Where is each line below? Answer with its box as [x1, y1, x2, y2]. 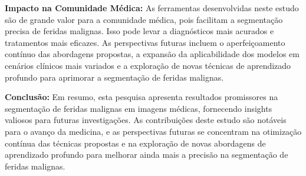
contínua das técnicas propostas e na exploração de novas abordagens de [5, 137, 266, 149]
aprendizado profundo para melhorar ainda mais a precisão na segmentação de [5, 148, 288, 161]
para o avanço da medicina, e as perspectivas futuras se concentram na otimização [5, 125, 302, 137]
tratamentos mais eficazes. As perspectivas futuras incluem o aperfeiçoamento [5, 36, 285, 48]
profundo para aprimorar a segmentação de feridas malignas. [5, 71, 224, 83]
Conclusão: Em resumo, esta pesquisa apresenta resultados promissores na [5, 91, 278, 103]
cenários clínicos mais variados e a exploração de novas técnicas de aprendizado [5, 59, 291, 71]
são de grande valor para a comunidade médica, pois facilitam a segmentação [5, 13, 283, 25]
